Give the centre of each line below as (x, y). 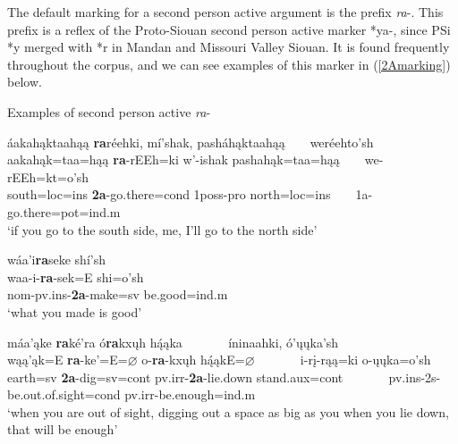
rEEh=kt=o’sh (48, 176)
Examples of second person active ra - (109, 111)
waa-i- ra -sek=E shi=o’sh (76, 276)
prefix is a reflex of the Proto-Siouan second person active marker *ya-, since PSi (229, 29)
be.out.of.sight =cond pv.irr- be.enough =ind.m (131, 394)
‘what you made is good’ (75, 311)
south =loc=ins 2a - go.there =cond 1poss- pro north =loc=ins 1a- (190, 194)
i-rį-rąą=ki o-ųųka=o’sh (365, 360)
